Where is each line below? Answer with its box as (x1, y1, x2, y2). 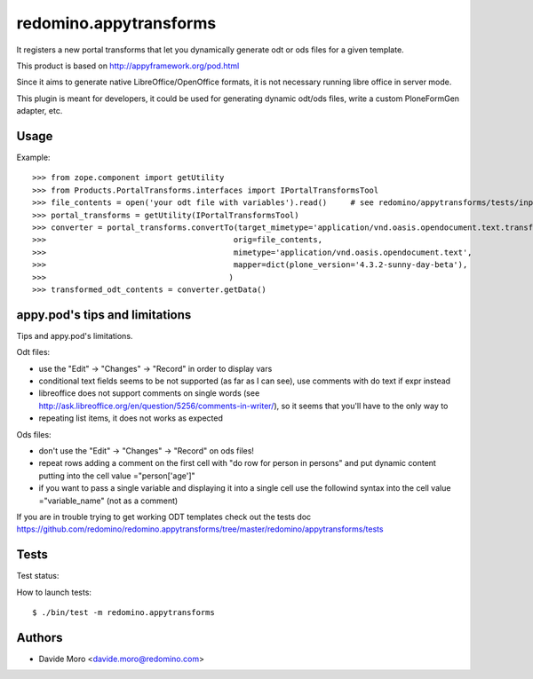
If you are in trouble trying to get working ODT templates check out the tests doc (16, 511, 312, 522)
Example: (16, 152, 51, 163)
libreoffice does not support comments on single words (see (38, 388, 260, 399)
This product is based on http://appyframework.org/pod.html (16, 60, 240, 71)
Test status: (16, 571, 60, 581)
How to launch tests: (16, 587, 92, 597)
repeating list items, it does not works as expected (38, 413, 224, 423)
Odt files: (16, 347, 51, 358)
